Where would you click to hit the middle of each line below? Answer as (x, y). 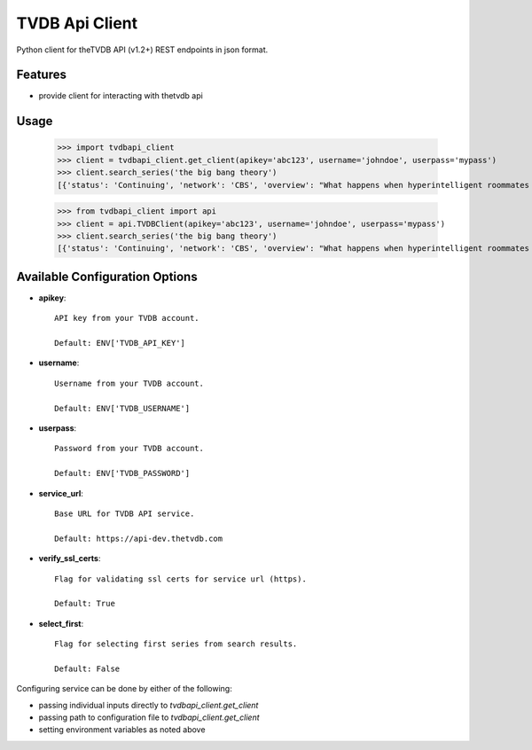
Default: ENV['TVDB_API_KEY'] (120, 343)
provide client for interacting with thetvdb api (121, 96)
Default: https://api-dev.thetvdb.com (139, 538)
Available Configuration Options (107, 276)
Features (41, 75)
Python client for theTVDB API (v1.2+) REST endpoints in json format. (142, 50)
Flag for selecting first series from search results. (176, 644)
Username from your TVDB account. (129, 383)
